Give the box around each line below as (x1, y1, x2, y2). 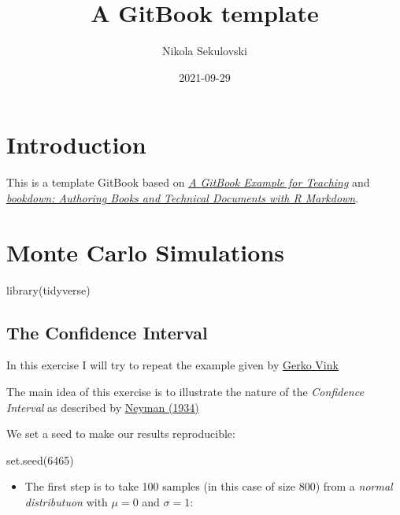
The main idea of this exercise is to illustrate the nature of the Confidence (6, 383, 364, 399)
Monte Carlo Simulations (6, 235, 284, 268)
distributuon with (24, 493, 108, 509)
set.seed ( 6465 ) (6, 451, 74, 468)
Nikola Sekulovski (162, 43, 247, 59)
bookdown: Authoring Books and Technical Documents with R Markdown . (6, 189, 359, 206)
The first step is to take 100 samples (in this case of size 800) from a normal (24, 478, 393, 495)
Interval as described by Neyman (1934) (6, 398, 199, 415)
